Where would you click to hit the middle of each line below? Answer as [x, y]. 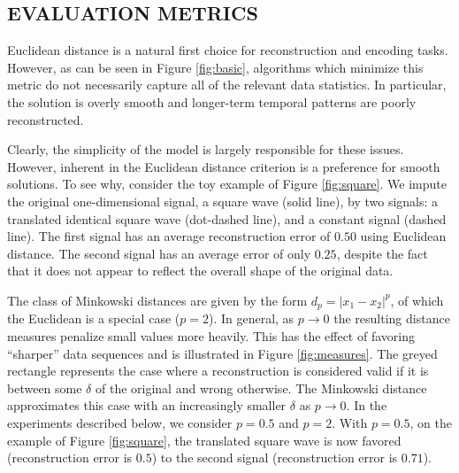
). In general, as [251, 318]
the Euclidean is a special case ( [94, 318]
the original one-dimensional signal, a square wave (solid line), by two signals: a [223, 201]
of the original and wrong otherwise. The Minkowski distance [261, 388]
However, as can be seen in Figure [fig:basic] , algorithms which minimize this [215, 67]
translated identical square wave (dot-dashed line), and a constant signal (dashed [227, 218]
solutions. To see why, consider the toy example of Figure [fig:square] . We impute [227, 184]
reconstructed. [46, 119]
